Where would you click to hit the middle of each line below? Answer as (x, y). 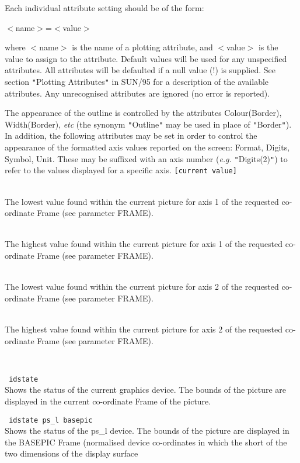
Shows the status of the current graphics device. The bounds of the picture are (146, 390)
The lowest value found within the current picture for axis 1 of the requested (142, 201)
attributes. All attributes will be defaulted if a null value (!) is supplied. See (140, 70)
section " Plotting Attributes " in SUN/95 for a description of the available (137, 81)
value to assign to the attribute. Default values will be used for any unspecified (146, 58)
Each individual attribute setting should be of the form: (104, 8)
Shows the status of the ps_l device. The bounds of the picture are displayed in (147, 431)
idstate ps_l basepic (51, 420)
